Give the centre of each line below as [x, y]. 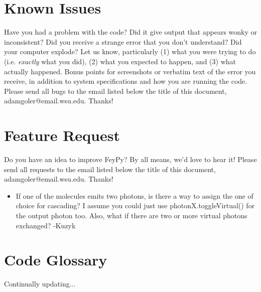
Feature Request [62, 135]
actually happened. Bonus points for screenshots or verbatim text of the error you [130, 71]
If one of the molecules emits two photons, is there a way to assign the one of [135, 195]
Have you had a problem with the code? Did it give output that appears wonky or [131, 32]
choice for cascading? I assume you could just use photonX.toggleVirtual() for [135, 205]
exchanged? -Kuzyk [46, 225]
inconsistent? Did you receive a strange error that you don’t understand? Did [123, 41]
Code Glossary [56, 260]
